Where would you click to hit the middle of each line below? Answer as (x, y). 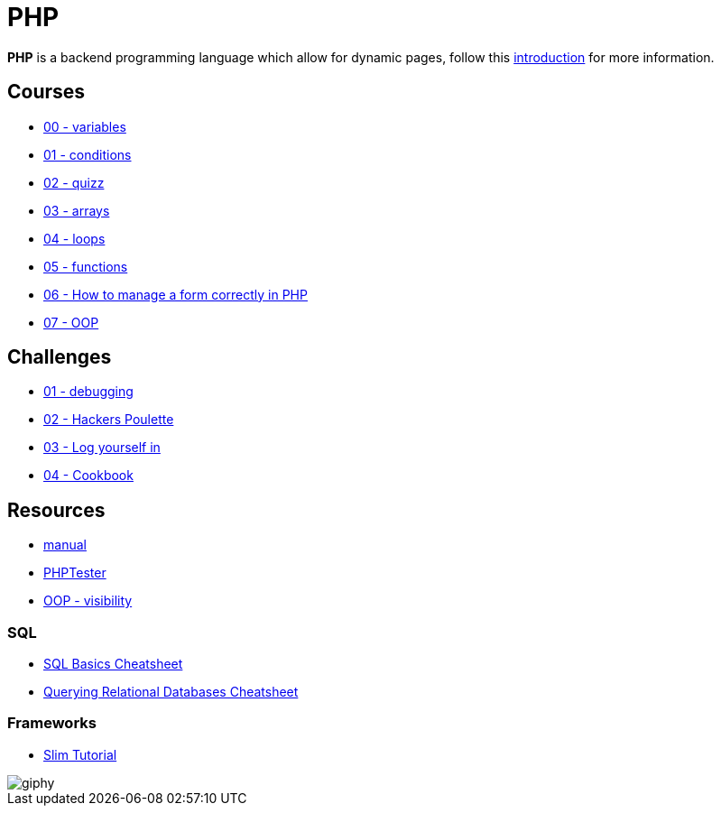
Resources (56, 510)
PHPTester (75, 573)
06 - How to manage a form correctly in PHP (176, 294)
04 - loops (74, 238)
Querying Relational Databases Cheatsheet (171, 692)
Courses (46, 92)
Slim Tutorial (80, 754)
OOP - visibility (88, 601)
